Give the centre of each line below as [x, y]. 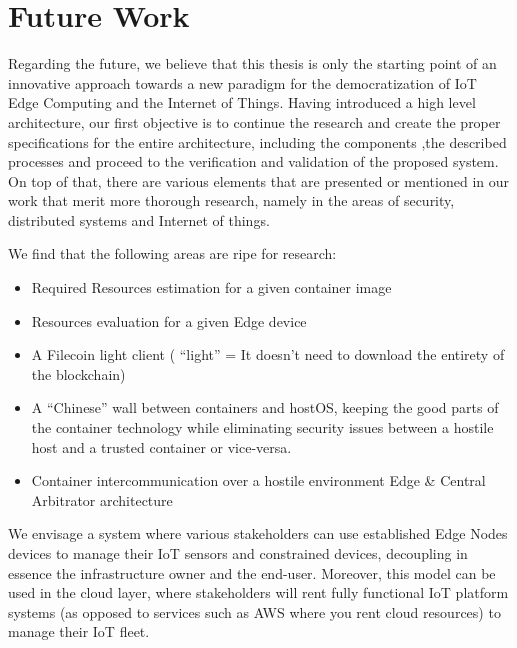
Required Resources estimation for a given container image [211, 287]
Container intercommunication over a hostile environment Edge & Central [258, 480]
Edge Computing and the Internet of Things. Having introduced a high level [242, 102]
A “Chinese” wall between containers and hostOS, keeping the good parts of [265, 407]
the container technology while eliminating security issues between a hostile [262, 427]
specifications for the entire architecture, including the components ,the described [257, 141]
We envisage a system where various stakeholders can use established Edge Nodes [258, 533]
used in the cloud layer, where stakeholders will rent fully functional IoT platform [258, 592]
